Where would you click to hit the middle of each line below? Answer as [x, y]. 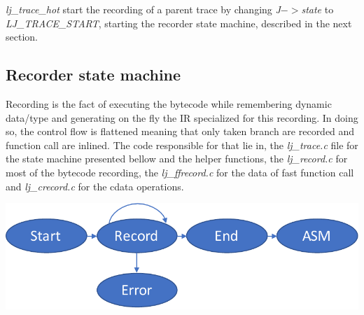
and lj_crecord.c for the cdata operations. [95, 186]
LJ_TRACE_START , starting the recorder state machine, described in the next [179, 23]
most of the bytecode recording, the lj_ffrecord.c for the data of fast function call [180, 172]
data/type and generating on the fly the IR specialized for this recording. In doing [182, 117]
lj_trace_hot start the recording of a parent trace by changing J [143, 9]
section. [22, 37]
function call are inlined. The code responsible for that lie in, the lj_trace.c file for [182, 145]
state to [317, 9]
